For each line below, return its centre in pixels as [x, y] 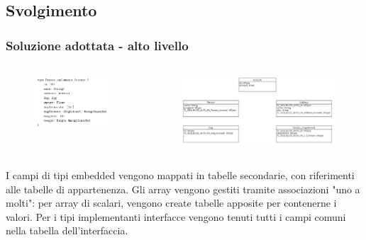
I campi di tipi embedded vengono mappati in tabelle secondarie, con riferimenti [180, 175]
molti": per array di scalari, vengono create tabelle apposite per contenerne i [171, 203]
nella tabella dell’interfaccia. [67, 230]
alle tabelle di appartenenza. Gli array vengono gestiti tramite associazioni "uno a [183, 189]
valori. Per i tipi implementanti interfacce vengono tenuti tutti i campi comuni [176, 216]
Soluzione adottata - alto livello [97, 45]
